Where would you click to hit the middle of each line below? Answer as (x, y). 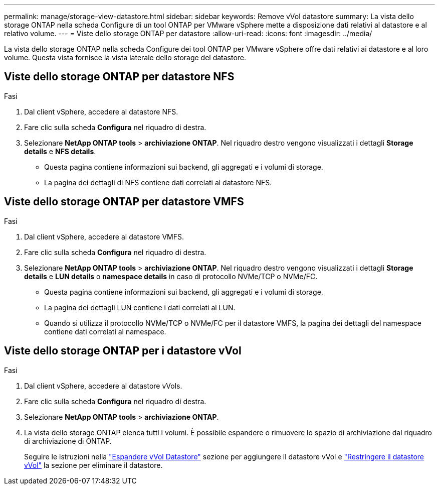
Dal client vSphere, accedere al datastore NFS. (101, 111)
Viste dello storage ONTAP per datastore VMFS (124, 202)
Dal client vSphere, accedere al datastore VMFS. (104, 236)
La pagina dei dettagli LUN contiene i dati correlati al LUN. (140, 307)
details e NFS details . (60, 151)
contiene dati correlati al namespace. (105, 331)
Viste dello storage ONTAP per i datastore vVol (123, 351)
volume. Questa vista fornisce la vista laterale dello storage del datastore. (125, 57)
